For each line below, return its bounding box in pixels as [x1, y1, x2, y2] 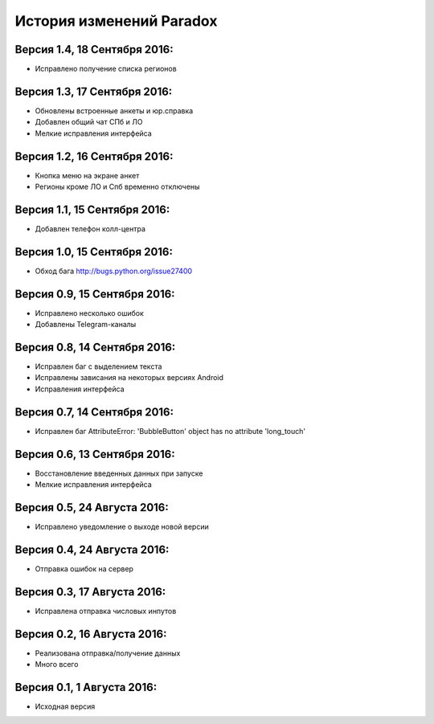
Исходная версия [35, 702, 96, 711]
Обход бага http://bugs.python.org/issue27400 [35, 266, 193, 276]
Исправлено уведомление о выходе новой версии [35, 522, 209, 531]
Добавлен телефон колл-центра [35, 223, 146, 233]
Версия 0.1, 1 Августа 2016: [14, 680, 158, 694]
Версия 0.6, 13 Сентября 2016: [14, 447, 176, 461]
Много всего [35, 660, 79, 669]
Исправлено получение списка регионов [35, 64, 177, 74]
